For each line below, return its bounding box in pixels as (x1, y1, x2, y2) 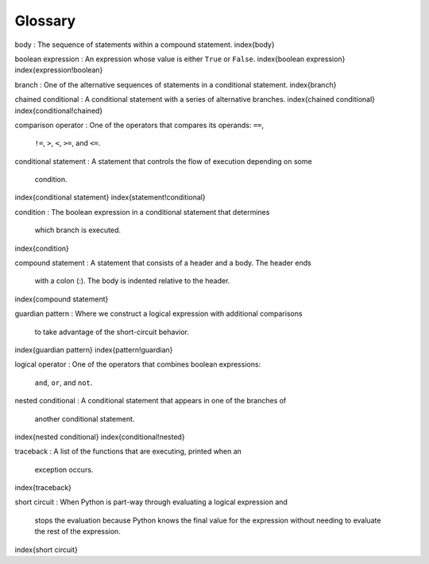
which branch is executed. (34, 225, 122, 235)
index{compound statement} (14, 294, 109, 304)
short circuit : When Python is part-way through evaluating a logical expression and (14, 497, 288, 507)
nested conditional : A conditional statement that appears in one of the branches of (14, 396, 287, 406)
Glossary (14, 12, 76, 29)
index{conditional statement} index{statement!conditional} (14, 193, 206, 202)
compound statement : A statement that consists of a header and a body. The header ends (14, 259, 311, 268)
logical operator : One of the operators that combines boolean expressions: (14, 360, 261, 369)
